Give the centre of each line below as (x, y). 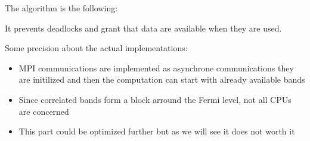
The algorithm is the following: (61, 8)
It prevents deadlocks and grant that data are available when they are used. (143, 28)
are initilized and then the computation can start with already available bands (162, 79)
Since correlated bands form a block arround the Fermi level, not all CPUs (155, 99)
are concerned (44, 111)
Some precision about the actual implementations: (96, 48)
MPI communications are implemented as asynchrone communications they (156, 68)
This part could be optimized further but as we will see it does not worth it (157, 131)
